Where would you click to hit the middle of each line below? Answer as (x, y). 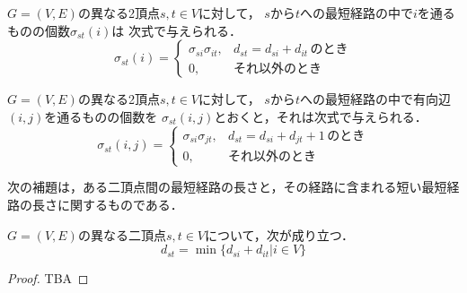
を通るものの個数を (101, 116)
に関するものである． (120, 204)
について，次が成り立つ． (279, 234)
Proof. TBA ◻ (48, 278)
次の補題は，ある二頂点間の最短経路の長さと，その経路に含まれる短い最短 (227, 187)
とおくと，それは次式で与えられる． (321, 116)
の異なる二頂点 (122, 234)
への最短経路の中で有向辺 (375, 99)
